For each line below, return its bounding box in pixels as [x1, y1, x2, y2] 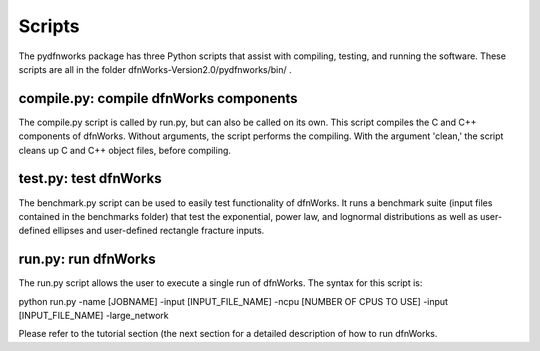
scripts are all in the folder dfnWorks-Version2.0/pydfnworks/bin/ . [18, 63, 292, 75]
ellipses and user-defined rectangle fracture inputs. [52, 225, 265, 237]
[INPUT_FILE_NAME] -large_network [18, 310, 169, 321]
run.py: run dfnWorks [18, 251, 156, 268]
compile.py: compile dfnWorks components [18, 90, 299, 107]
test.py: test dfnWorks [18, 170, 162, 187]
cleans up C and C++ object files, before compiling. [18, 144, 232, 156]
